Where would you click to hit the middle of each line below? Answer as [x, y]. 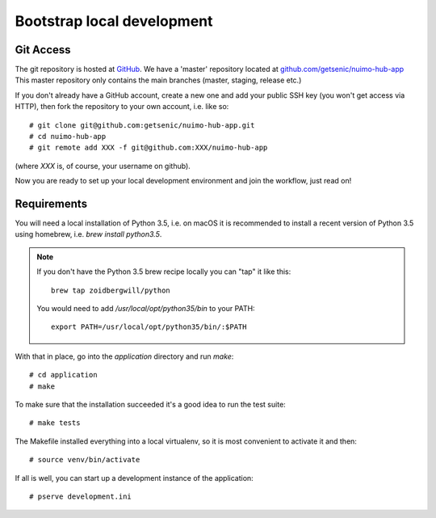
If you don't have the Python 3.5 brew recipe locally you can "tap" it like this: [164, 272]
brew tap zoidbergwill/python [111, 290]
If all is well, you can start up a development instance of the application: [134, 478]
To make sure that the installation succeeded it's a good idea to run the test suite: [150, 404]
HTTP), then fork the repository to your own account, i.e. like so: [122, 107]
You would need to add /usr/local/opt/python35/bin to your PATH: [146, 309]
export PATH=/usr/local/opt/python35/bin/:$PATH [149, 327]
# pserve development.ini [81, 496]
